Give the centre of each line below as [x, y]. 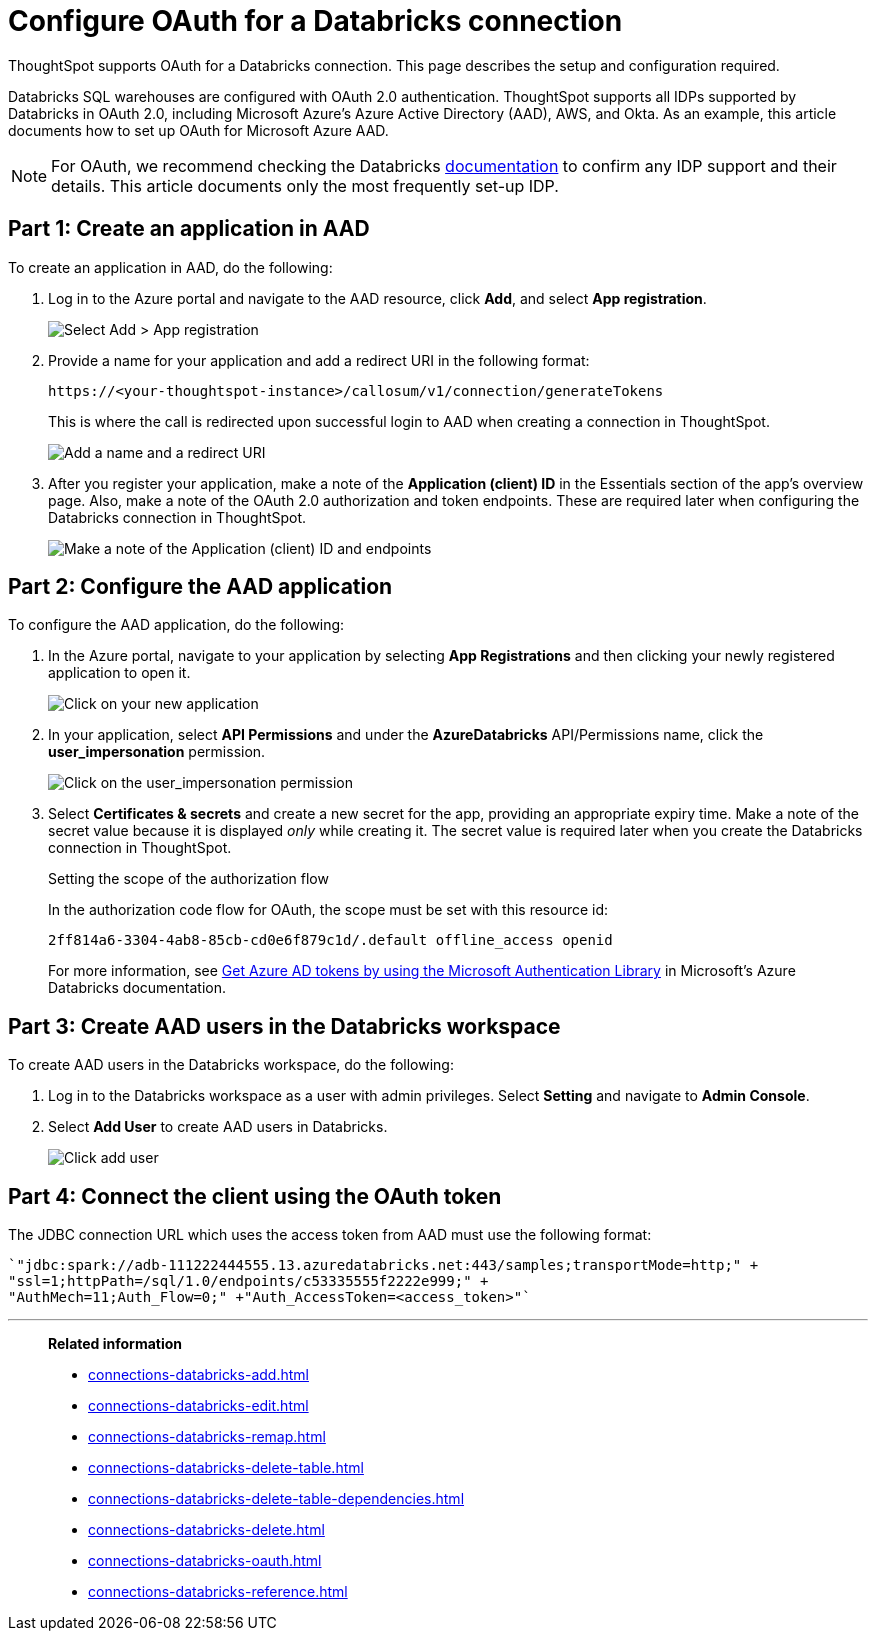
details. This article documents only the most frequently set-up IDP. [305, 185]
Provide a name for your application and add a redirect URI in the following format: [319, 360]
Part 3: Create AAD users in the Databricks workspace [284, 1026]
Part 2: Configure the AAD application [200, 587]
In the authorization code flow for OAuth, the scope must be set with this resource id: [328, 910]
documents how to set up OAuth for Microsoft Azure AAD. [198, 130]
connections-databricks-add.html [198, 1375]
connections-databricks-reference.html [218, 1592]
